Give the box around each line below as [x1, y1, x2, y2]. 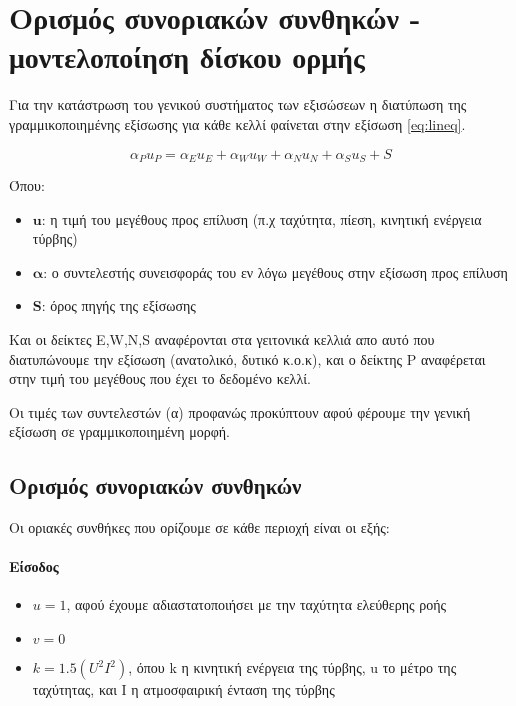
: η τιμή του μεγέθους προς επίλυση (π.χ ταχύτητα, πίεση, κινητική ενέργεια [41, 208, 482, 229]
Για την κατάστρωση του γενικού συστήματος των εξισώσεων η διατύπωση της [9, 94, 467, 115]
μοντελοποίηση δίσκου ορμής [9, 36, 365, 77]
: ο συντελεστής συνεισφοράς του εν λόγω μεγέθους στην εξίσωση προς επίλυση [43, 261, 508, 282]
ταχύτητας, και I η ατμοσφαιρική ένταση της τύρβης [32, 679, 335, 700]
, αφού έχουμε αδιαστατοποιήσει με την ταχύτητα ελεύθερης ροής [66, 594, 447, 615]
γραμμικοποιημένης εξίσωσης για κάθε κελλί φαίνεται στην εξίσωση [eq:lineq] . [9, 113, 466, 134]
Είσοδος [9, 556, 59, 577]
